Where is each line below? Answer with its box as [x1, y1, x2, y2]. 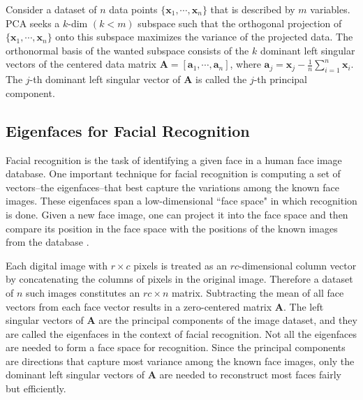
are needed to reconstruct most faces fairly [159, 367, 341, 382]
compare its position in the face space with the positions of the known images [6, 221, 338, 235]
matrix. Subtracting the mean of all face [171, 285, 344, 299]
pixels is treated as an [133, 258, 227, 272]
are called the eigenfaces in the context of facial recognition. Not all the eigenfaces [6, 326, 357, 341]
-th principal [253, 72, 307, 87]
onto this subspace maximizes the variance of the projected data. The [55, 29, 353, 44]
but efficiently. [6, 381, 66, 396]
